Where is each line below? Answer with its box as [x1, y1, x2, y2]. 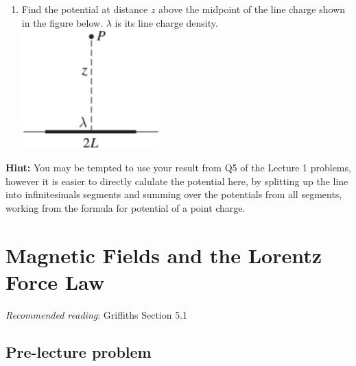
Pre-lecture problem [5, 341, 152, 362]
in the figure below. [21, 15, 104, 29]
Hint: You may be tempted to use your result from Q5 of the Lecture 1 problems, [5, 160, 351, 175]
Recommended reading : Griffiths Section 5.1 [5, 307, 188, 321]
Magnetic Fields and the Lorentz [5, 241, 322, 269]
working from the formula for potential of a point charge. [5, 201, 246, 215]
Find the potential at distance [21, 2, 148, 16]
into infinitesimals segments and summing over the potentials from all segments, [5, 187, 342, 202]
